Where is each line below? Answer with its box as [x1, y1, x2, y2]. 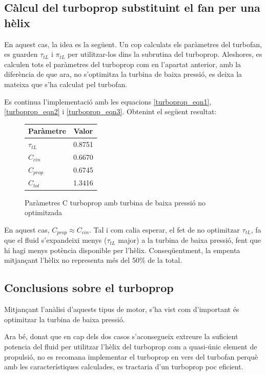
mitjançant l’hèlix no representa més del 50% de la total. [4, 255, 182, 265]
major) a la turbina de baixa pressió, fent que [118, 235, 261, 245]
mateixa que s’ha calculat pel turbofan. [4, 78, 128, 89]
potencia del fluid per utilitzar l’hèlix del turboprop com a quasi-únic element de [4, 341, 257, 351]
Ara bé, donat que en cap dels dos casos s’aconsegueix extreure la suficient [4, 331, 238, 342]
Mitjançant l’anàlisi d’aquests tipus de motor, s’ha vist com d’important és [4, 304, 239, 315]
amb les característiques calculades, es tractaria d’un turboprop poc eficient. [4, 361, 243, 372]
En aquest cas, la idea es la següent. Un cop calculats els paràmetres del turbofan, [4, 38, 262, 49]
